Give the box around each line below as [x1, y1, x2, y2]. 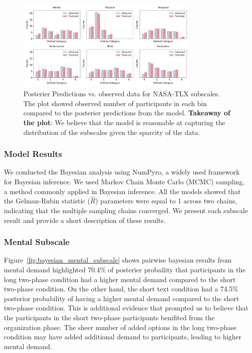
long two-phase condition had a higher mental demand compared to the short [4, 274, 236, 284]
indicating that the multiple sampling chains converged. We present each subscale [4, 205, 248, 215]
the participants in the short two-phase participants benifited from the [4, 312, 215, 322]
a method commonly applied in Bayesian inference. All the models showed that [4, 186, 241, 196]
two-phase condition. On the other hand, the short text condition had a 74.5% [4, 284, 238, 294]
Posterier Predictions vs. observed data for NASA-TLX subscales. [23, 88, 220, 99]
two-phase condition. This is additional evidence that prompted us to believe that [4, 303, 249, 313]
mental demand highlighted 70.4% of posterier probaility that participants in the [4, 264, 246, 274]
